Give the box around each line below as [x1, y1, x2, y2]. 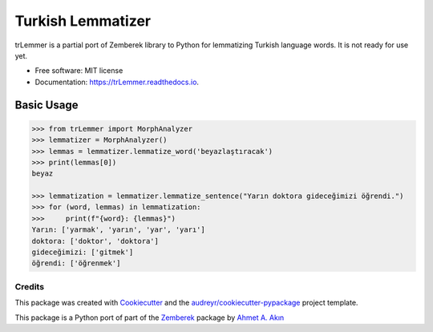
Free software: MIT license [34, 66, 123, 75]
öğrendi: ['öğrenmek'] [31, 259, 121, 268]
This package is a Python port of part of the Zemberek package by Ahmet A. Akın [14, 313, 285, 322]
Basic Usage [14, 98, 79, 111]
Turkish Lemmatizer [14, 12, 152, 30]
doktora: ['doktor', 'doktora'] [31, 237, 160, 245]
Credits [14, 281, 44, 292]
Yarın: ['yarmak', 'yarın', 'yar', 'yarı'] [31, 225, 206, 234]
